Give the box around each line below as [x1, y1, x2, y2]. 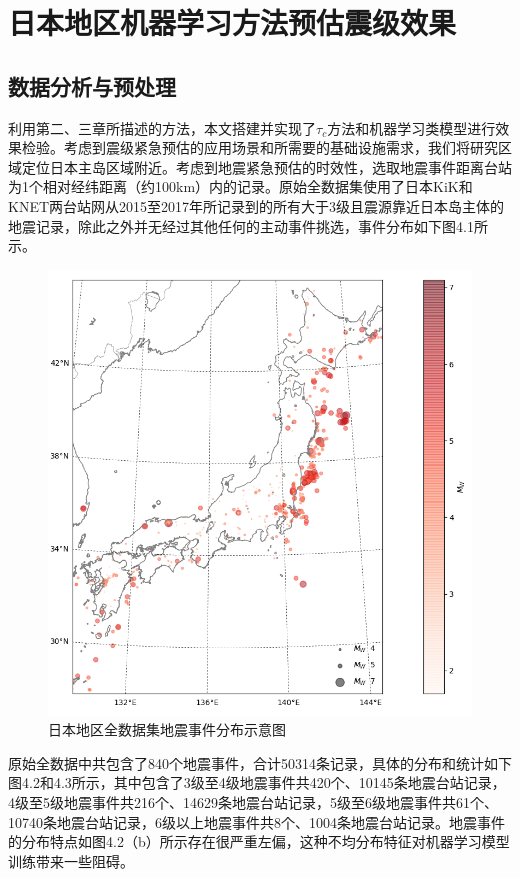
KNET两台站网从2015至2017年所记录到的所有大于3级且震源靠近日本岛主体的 [8, 195, 505, 216]
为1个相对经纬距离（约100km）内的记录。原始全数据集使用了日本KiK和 [8, 176, 473, 197]
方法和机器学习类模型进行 [327, 117, 496, 138]
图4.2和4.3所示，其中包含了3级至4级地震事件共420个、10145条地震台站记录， [8, 772, 506, 793]
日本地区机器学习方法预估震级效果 [8, 2, 457, 43]
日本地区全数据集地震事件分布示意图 [48, 719, 286, 740]
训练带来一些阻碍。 [8, 850, 134, 871]
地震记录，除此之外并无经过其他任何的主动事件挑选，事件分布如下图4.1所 [8, 215, 488, 236]
